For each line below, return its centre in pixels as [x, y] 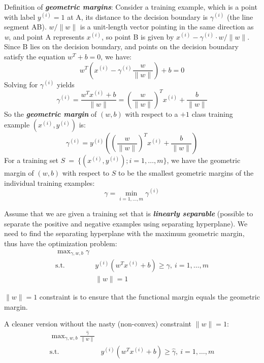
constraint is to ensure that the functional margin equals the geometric [150, 297]
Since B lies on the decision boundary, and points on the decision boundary [121, 46]
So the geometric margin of [51, 113]
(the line [240, 16]
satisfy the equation [35, 56]
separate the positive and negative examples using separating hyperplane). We [126, 223]
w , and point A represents [44, 36]
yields [66, 84]
